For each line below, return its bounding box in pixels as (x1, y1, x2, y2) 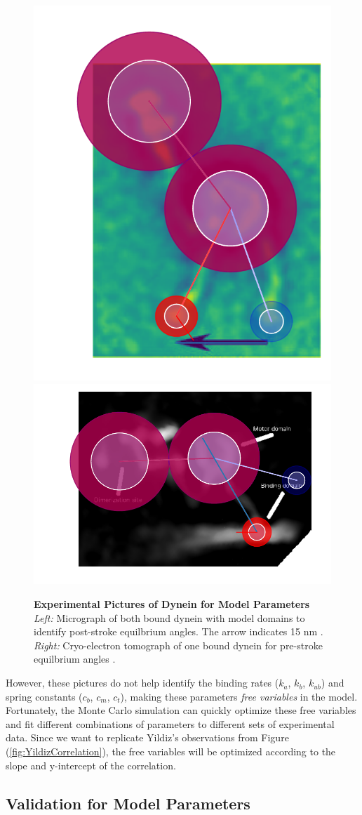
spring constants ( (6, 689, 83, 703)
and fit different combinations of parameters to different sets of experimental (6, 716, 335, 731)
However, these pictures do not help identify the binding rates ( (6, 675, 279, 690)
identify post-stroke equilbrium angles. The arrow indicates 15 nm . (34, 624, 323, 639)
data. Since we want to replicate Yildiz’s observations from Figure (6, 730, 289, 745)
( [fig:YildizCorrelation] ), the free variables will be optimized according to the (6, 744, 336, 759)
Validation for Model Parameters (6, 792, 250, 814)
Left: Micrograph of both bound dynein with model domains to (34, 610, 305, 625)
